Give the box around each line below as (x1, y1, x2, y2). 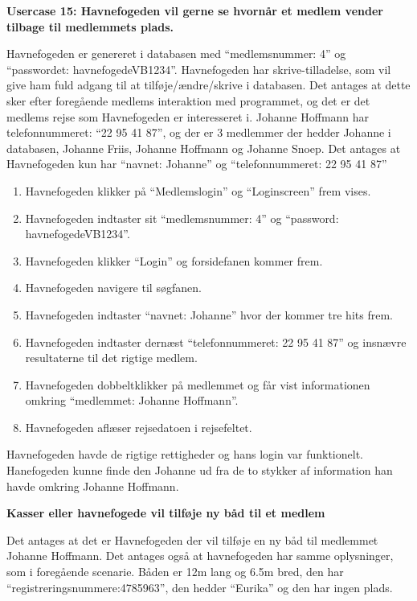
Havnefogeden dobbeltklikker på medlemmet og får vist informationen (25, 376, 370, 393)
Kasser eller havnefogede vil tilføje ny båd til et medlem (6, 504, 325, 521)
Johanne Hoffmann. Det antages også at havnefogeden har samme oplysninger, (6, 547, 394, 564)
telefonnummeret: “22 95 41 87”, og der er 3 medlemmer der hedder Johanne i (6, 124, 391, 141)
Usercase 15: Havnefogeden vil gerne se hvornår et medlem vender (6, 2, 383, 19)
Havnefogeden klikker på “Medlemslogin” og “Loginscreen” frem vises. (25, 182, 371, 199)
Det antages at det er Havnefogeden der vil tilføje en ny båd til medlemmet (6, 531, 378, 548)
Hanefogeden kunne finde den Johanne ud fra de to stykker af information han (6, 462, 393, 479)
